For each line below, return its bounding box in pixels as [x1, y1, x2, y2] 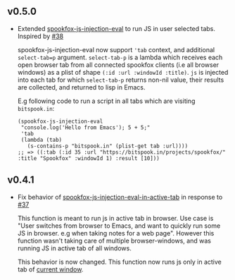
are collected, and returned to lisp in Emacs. [17, 83, 146, 91]
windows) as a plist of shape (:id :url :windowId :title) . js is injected [17, 68, 229, 76]
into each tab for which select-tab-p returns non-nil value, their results [17, 75, 224, 84]
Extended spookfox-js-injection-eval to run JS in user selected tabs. [17, 24, 216, 32]
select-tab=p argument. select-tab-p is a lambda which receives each [17, 53, 223, 61]
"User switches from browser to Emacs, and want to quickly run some [17, 221, 221, 230]
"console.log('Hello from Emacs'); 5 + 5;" [20, 123, 151, 131]
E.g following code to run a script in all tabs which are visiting [17, 97, 196, 105]
